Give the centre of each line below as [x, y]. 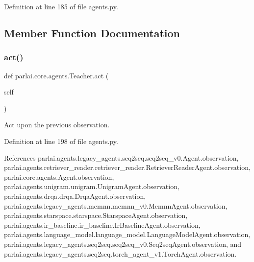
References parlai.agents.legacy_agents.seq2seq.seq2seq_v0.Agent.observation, [121, 157]
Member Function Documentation [92, 33]
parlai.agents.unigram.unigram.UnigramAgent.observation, [92, 186]
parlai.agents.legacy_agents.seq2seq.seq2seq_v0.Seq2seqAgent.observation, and [123, 244]
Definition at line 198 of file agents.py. [61, 141]
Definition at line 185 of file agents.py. [61, 6]
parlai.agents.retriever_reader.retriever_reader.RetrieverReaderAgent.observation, [127, 167]
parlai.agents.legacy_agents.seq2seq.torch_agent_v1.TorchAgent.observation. [120, 253]
